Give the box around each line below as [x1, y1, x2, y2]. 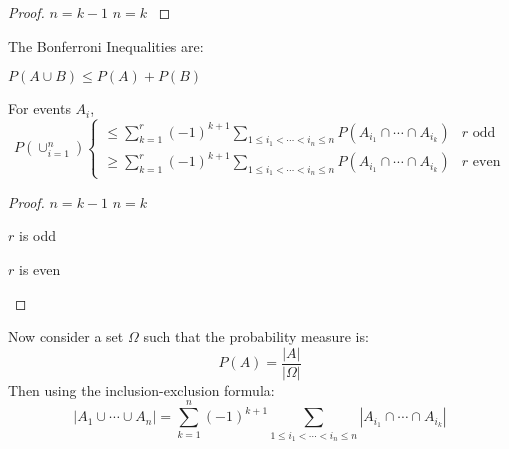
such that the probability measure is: [143, 326, 369, 347]
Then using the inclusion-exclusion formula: [8, 379, 275, 400]
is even [18, 258, 61, 279]
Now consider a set [8, 326, 124, 347]
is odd [18, 225, 57, 246]
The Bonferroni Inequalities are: [8, 35, 204, 56]
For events [8, 98, 71, 119]
